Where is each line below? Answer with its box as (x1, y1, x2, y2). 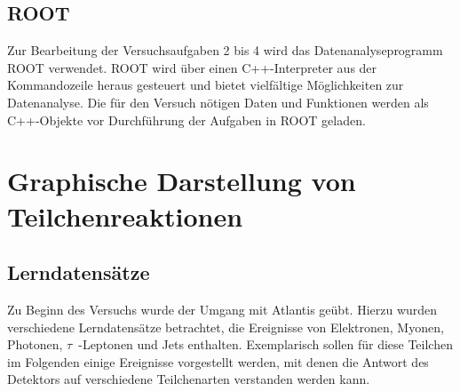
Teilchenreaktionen (7, 197, 243, 234)
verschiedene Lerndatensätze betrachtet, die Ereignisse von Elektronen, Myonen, (7, 317, 444, 336)
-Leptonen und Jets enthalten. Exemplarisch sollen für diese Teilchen (78, 335, 453, 354)
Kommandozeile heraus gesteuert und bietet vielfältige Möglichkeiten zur (7, 76, 404, 94)
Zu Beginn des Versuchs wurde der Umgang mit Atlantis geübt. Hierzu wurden (7, 299, 438, 318)
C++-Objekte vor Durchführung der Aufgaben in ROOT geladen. (7, 110, 366, 129)
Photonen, (7, 335, 63, 354)
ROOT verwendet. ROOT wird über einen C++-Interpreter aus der (7, 58, 377, 76)
